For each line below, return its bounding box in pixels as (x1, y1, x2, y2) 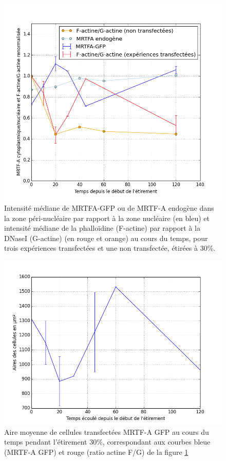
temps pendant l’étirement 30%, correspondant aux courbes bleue (4, 436, 211, 447)
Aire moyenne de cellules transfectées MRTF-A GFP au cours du (4, 426, 209, 437)
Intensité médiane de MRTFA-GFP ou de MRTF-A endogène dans (4, 203, 214, 213)
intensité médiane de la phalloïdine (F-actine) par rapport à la (4, 223, 200, 233)
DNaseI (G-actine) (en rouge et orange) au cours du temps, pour (4, 232, 208, 243)
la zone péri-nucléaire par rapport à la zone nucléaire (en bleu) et (4, 212, 210, 223)
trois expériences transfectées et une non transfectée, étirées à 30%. (4, 243, 216, 253)
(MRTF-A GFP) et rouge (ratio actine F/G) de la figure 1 (4, 446, 189, 457)
